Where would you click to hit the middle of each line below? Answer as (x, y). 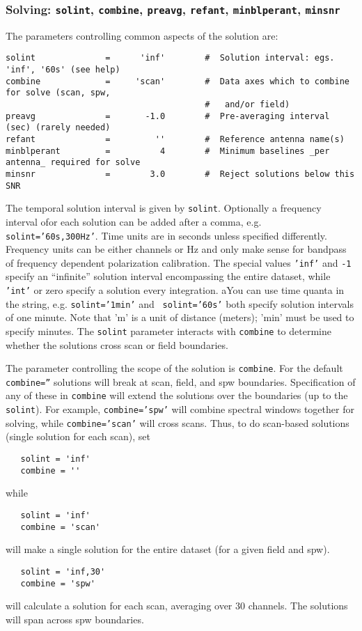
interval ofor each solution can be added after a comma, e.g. (134, 221)
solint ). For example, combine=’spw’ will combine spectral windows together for (180, 409)
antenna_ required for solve (73, 163)
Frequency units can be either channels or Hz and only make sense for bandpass (176, 249)
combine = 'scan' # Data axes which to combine (178, 81)
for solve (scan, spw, (58, 93)
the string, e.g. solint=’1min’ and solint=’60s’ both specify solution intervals (180, 303)
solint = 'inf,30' (63, 571)
